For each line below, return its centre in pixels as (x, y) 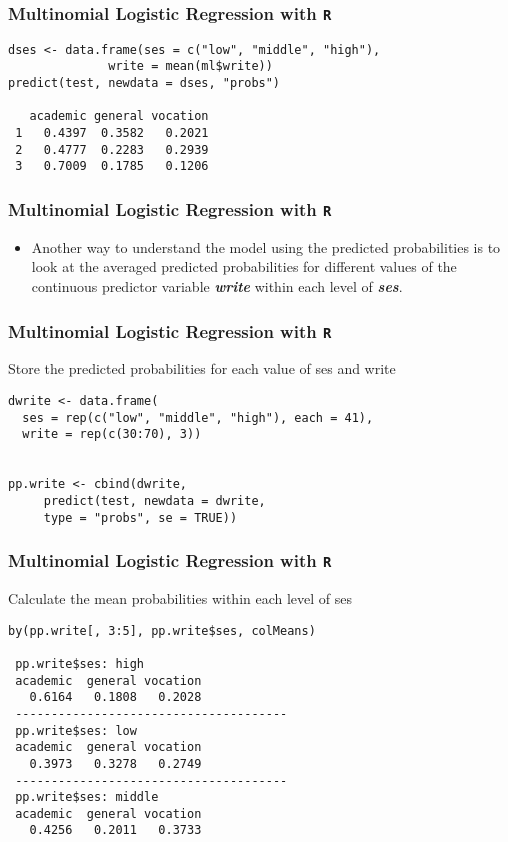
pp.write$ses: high (80, 663)
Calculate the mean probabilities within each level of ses (180, 598)
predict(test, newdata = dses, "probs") (144, 83)
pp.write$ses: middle (87, 797)
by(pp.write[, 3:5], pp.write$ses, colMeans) (162, 630)
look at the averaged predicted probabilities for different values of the (244, 266)
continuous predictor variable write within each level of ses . (217, 286)
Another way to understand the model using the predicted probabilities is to (266, 246)
